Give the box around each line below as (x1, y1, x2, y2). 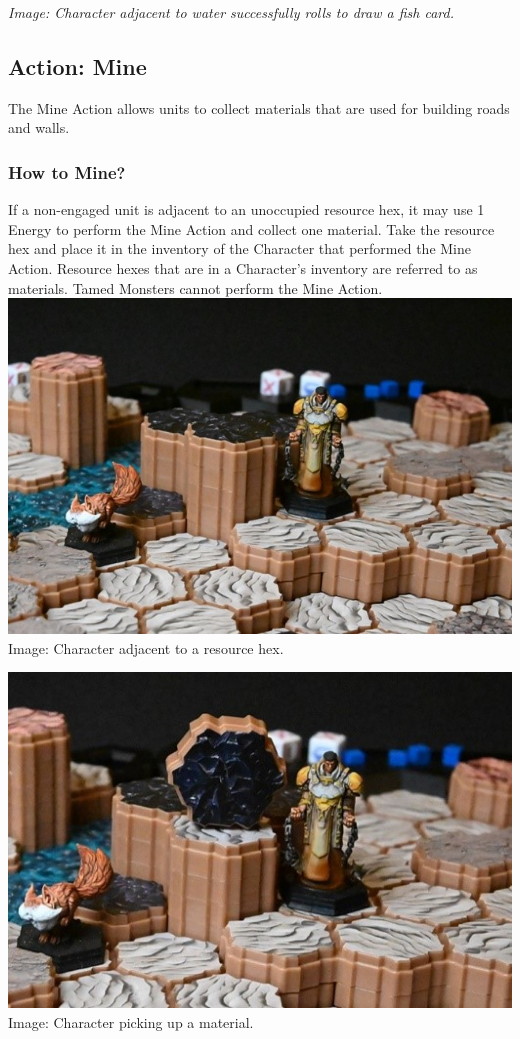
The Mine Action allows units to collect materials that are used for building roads (8, 97, 510, 118)
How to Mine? (8, 159, 126, 184)
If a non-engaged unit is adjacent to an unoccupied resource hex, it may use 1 (8, 199, 485, 220)
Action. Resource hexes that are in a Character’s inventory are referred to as (8, 257, 478, 278)
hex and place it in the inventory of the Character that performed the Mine (8, 238, 471, 259)
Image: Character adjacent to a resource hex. (8, 637, 284, 658)
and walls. (8, 117, 70, 138)
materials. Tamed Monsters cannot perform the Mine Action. (8, 277, 383, 298)
